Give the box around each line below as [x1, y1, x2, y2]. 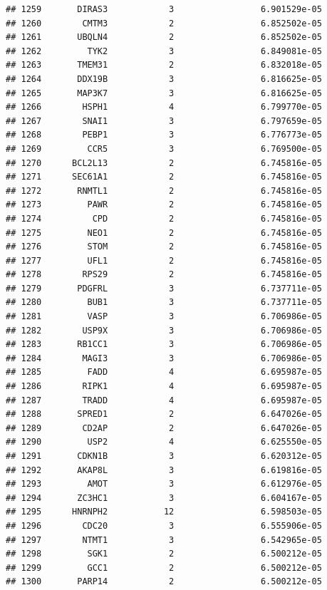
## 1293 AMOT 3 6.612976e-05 [6, 479, 322, 490]
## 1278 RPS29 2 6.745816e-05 [6, 269, 322, 280]
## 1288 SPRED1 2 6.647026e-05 [6, 409, 322, 420]
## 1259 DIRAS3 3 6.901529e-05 [6, 4, 322, 14]
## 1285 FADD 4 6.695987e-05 [6, 367, 322, 378]
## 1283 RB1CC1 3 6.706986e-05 [6, 339, 322, 350]
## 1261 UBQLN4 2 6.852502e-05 [6, 32, 322, 43]
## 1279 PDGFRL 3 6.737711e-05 [6, 283, 322, 294]
